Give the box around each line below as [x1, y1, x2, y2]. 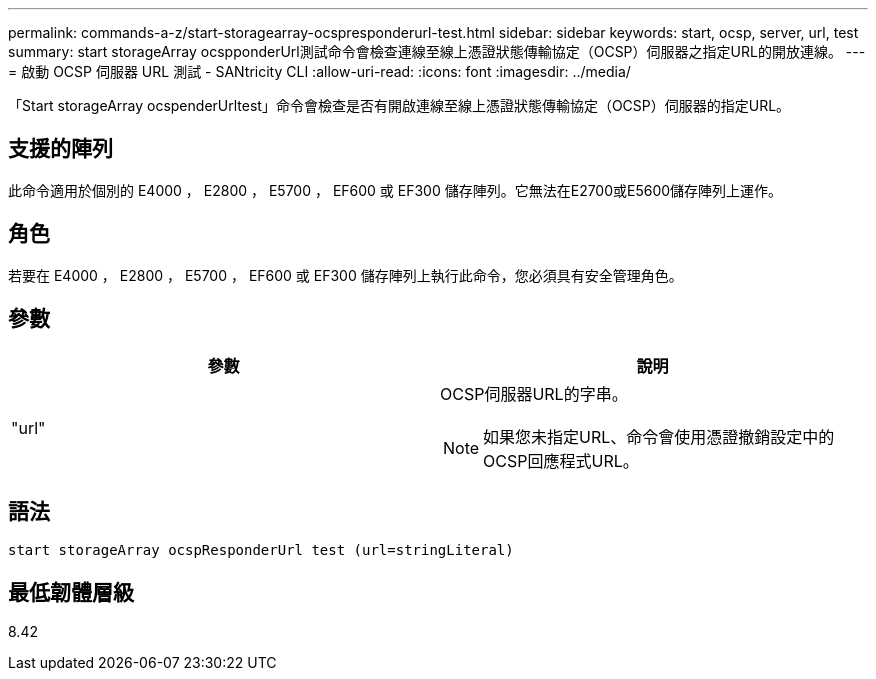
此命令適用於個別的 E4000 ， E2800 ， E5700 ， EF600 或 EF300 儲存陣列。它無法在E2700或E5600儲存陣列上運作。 [8, 181, 783, 199]
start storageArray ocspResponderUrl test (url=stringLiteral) [8, 542, 514, 559]
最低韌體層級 [8, 579, 134, 605]
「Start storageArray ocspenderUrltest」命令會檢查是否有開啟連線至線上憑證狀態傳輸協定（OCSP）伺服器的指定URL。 [8, 97, 791, 114]
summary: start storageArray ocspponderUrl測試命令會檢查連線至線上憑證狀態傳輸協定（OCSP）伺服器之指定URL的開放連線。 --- [8, 43, 866, 60]
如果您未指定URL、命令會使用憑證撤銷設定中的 [483, 426, 835, 447]
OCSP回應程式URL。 [483, 450, 639, 471]
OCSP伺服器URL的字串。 [440, 383, 628, 404]
